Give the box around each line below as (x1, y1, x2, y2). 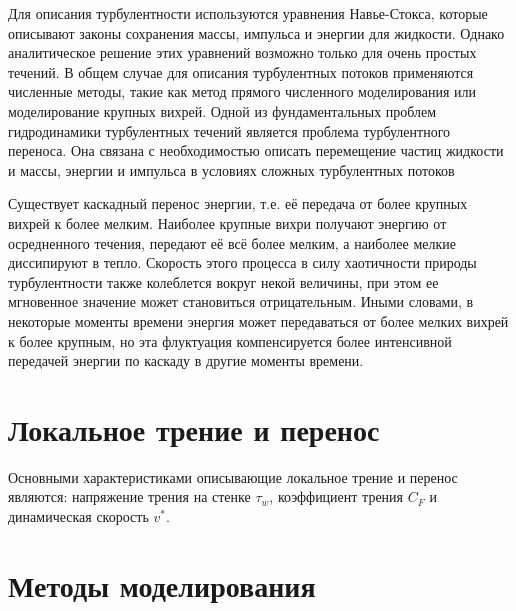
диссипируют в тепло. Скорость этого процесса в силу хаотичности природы (8, 252, 477, 273)
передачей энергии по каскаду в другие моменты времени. (8, 350, 364, 371)
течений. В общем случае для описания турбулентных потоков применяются (8, 61, 474, 82)
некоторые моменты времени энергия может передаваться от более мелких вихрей (8, 310, 509, 331)
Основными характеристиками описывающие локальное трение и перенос (8, 466, 458, 487)
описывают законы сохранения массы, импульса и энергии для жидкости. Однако (8, 22, 505, 43)
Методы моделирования (8, 564, 316, 605)
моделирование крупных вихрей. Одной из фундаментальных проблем (8, 100, 437, 121)
